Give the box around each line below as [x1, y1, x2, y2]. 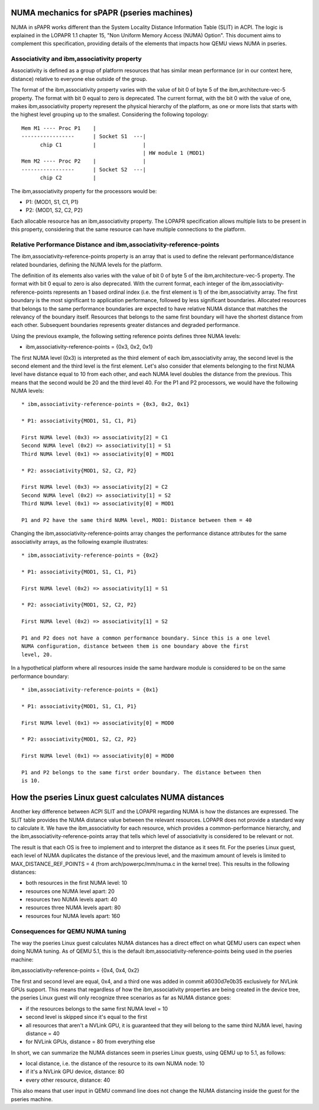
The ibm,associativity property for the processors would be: [11, 187, 157, 194]
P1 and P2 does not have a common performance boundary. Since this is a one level [21, 635, 271, 641]
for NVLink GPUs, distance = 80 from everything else [25, 1038, 155, 1046]
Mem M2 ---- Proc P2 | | [21, 158, 147, 165]
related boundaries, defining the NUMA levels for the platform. [11, 261, 162, 268]
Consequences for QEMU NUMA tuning [11, 927, 126, 935]
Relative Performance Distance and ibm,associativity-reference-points [11, 240, 220, 248]
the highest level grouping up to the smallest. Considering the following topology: [11, 111, 209, 118]
